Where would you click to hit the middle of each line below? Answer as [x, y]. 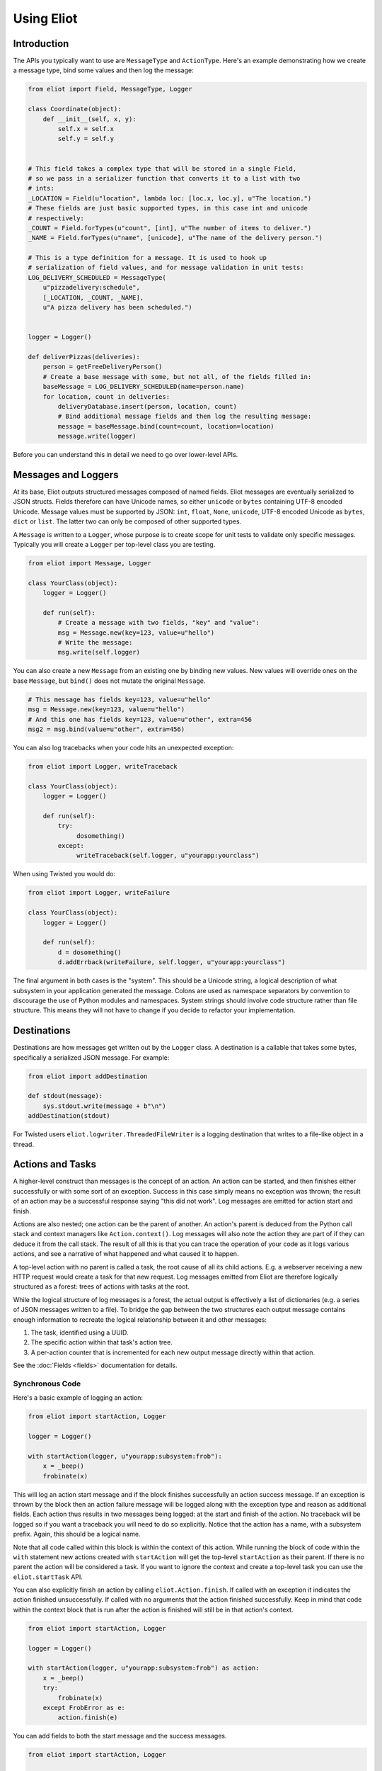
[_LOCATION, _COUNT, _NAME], [93, 297]
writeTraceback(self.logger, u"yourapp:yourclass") [168, 856]
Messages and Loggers [66, 475]
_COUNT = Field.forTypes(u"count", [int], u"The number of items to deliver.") [170, 228]
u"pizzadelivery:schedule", [92, 288]
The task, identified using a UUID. [80, 1333]
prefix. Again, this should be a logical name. [77, 1534]
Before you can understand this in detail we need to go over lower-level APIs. [126, 455]
